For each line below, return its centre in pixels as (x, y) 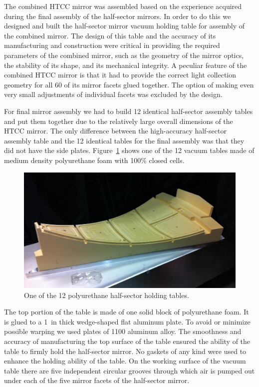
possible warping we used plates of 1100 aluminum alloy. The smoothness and (123, 331)
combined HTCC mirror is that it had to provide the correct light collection (120, 75)
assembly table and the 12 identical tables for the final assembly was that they (124, 140)
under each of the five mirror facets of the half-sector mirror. (97, 380)
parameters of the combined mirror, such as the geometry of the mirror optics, (124, 55)
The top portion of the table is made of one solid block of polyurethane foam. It (127, 312)
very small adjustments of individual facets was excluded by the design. (113, 94)
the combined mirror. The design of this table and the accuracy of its (110, 35)
